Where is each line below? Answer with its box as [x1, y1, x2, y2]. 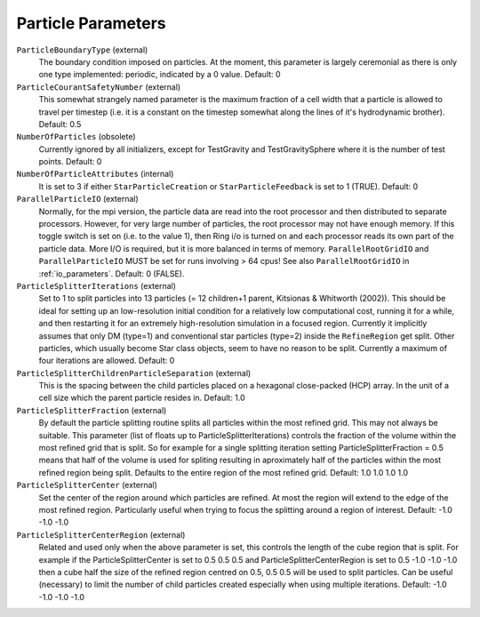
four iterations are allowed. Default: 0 [38, 356, 175, 366]
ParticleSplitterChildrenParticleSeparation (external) [16, 367, 252, 378]
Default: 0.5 [38, 118, 82, 129]
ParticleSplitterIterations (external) [16, 280, 177, 291]
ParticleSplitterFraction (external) [16, 405, 167, 415]
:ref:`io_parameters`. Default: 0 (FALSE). [38, 268, 185, 279]
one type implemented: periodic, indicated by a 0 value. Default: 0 [38, 69, 281, 80]
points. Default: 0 [38, 156, 102, 167]
